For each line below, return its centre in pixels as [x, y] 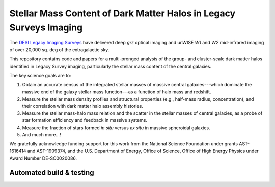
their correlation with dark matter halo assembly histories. [83, 106]
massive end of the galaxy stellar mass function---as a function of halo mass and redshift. [117, 92]
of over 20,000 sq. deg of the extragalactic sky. [59, 50]
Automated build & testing [52, 173]
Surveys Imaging [46, 27]
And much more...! [42, 135]
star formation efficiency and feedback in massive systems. [85, 120]
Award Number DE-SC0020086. [43, 158]
